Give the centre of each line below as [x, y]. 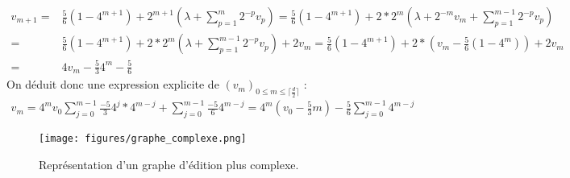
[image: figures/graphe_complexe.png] [143, 138]
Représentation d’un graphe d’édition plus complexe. [169, 164]
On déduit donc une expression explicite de [113, 84]
